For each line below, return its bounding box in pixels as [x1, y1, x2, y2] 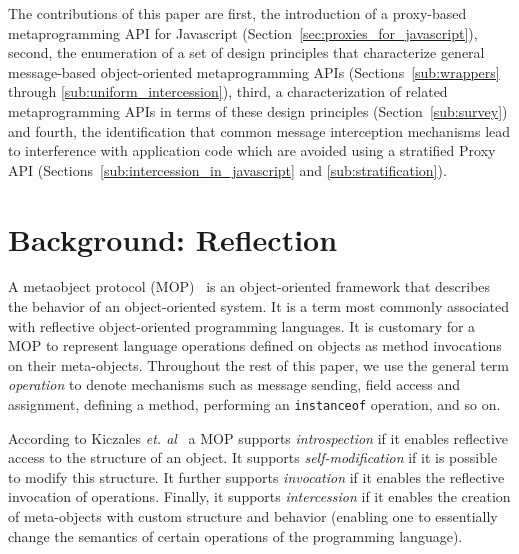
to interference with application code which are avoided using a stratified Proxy [8, 140, 496, 161]
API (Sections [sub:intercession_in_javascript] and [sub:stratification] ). [8, 159, 447, 180]
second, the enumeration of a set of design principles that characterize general [8, 42, 485, 63]
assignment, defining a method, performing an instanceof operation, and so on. [8, 394, 501, 415]
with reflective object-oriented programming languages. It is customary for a [8, 315, 476, 336]
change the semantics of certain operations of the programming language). [8, 525, 463, 546]
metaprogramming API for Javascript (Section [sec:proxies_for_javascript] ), [8, 22, 478, 43]
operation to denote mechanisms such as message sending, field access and [8, 374, 461, 395]
